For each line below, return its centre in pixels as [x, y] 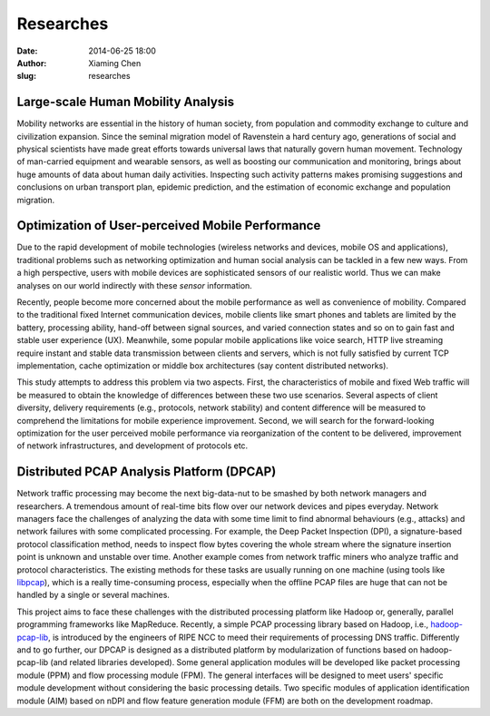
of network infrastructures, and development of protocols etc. [132, 446]
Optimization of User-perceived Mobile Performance [169, 226]
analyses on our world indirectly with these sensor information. [135, 285]
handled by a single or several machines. [93, 595]
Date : [27, 51]
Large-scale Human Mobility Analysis [126, 102]
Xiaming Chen [115, 63]
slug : [26, 76]
